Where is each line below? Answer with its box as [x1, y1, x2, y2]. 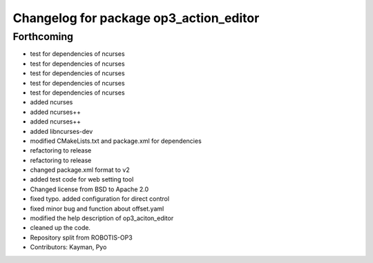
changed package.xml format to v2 [30, 166, 131, 174]
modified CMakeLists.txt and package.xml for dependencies [30, 137, 202, 145]
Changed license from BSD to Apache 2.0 [30, 185, 149, 193]
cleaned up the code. [30, 224, 91, 232]
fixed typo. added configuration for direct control [30, 195, 169, 203]
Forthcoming [12, 30, 74, 43]
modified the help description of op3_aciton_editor [30, 214, 174, 222]
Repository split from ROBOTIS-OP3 [30, 233, 133, 242]
